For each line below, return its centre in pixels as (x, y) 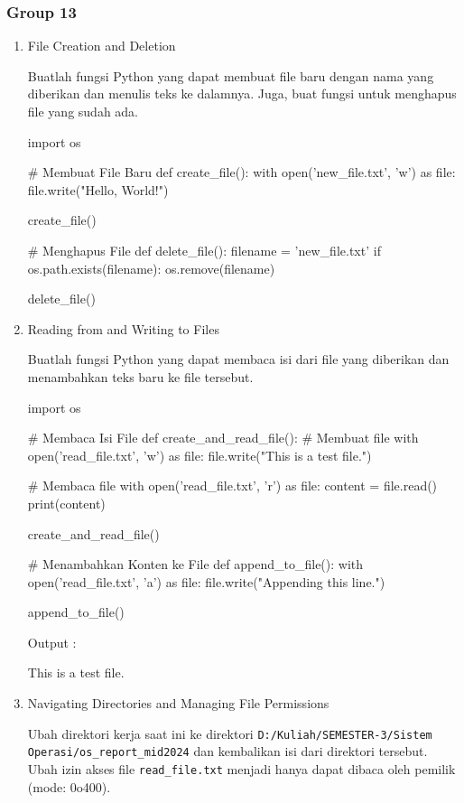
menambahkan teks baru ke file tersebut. (140, 376)
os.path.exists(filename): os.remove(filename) (151, 268)
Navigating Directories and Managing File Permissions (178, 703)
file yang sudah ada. (83, 111)
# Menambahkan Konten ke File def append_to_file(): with (195, 564)
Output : (52, 642)
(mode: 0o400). (69, 786)
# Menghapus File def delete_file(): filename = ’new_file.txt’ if (204, 250)
